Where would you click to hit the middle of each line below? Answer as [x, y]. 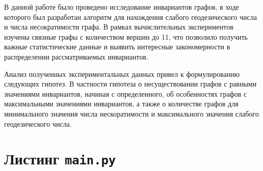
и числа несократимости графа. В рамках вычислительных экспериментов [119, 27]
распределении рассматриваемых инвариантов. [76, 56]
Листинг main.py [60, 159]
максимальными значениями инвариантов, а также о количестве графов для [121, 104]
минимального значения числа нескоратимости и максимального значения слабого [131, 113]
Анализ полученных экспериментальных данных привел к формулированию [122, 74]
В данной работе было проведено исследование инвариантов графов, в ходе [122, 7]
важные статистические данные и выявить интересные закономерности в [117, 47]
